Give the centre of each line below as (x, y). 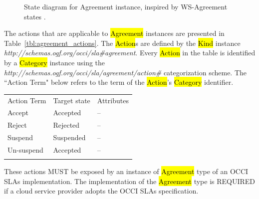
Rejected (66, 125)
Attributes (113, 100)
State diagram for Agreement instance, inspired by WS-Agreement (126, 6)
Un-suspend (25, 149)
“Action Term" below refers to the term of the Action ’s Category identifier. (119, 82)
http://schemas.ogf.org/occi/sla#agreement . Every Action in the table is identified (130, 53)
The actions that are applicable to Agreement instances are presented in (114, 33)
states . (35, 16)
